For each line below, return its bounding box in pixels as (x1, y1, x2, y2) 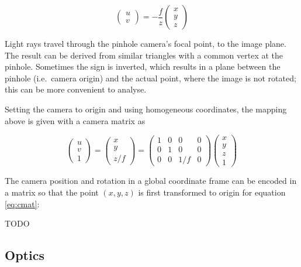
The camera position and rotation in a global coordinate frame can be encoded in (5, 174, 297, 187)
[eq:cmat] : (5, 197, 40, 210)
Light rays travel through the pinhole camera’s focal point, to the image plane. (5, 37, 286, 49)
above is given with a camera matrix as (5, 114, 146, 126)
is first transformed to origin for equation (138, 186, 286, 198)
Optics (5, 246, 44, 264)
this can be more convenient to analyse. (5, 83, 147, 95)
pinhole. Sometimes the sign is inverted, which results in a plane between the (5, 60, 281, 73)
